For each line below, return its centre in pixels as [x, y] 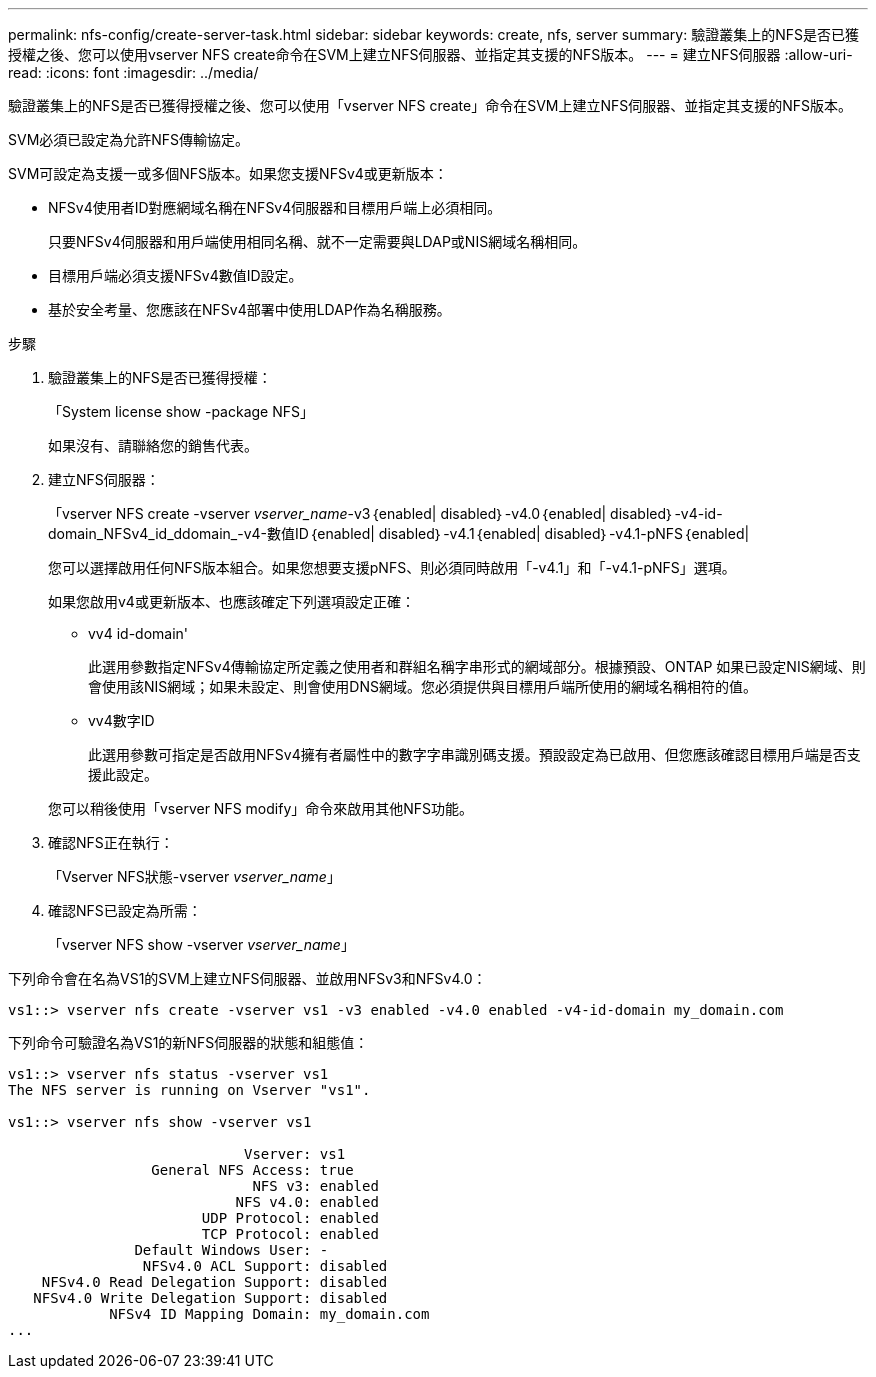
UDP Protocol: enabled [290, 1218]
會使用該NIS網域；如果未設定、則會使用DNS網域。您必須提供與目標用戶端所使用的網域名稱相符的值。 [422, 686]
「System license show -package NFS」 [181, 411]
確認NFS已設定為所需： [125, 910]
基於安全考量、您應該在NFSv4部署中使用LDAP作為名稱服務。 [249, 309]
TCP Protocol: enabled [290, 1234]
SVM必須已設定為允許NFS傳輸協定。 [129, 139]
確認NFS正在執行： [111, 842]
